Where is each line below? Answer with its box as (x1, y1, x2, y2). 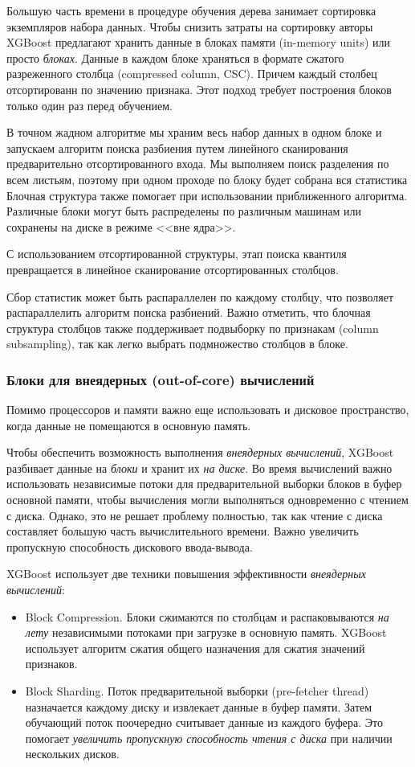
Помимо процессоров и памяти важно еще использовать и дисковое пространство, (6, 401, 409, 418)
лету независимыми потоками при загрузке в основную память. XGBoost (25, 624, 387, 641)
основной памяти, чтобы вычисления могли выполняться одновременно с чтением (6, 491, 409, 508)
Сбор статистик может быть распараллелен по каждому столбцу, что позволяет (6, 288, 394, 305)
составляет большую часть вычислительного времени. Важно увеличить (6, 523, 359, 539)
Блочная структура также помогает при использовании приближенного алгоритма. (6, 187, 408, 203)
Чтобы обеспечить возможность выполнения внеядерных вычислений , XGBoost (6, 444, 394, 461)
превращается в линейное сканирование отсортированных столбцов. (6, 260, 339, 277)
